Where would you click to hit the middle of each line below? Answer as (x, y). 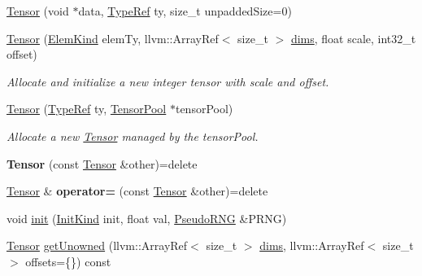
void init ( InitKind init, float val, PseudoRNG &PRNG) (147, 218)
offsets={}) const (68, 261)
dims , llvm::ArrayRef (312, 245)
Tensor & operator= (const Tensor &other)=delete (137, 191)
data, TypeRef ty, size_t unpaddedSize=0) (185, 11)
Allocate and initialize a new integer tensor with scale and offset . (168, 81)
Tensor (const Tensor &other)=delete (102, 163)
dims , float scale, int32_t (353, 38)
